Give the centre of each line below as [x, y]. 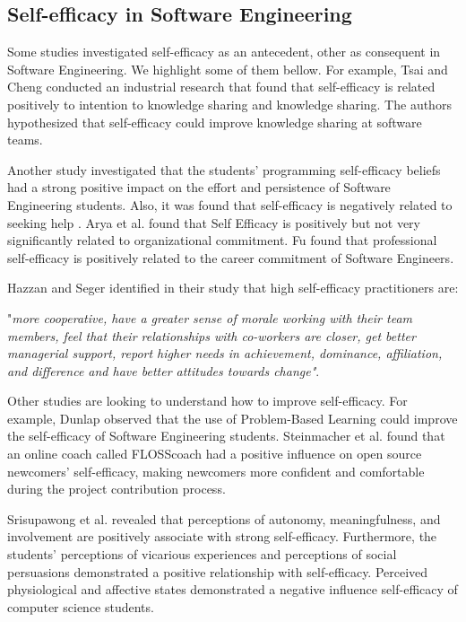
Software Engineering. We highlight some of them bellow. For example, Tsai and [228, 69]
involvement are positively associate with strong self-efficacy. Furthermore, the [222, 536]
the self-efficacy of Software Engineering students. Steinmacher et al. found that [226, 436]
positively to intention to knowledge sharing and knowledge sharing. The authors [229, 104]
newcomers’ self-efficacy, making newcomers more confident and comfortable [216, 471]
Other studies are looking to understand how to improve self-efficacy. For [207, 401]
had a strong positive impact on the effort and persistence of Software [199, 187]
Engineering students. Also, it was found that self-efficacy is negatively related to [230, 204]
